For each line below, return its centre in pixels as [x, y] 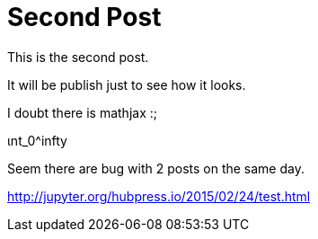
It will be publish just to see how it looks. [127, 84]
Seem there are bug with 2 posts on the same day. [156, 168]
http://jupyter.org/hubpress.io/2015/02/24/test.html [159, 196]
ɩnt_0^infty [37, 140]
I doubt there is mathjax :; [82, 112]
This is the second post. [78, 57]
